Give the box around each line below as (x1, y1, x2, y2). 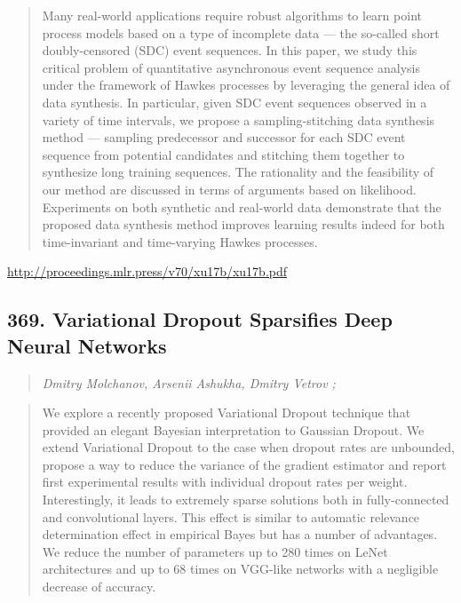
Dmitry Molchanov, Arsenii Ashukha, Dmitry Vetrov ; (42, 373, 336, 392)
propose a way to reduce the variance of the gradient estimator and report (42, 455, 447, 473)
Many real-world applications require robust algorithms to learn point (42, 6, 422, 24)
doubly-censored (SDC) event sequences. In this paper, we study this (42, 41, 417, 60)
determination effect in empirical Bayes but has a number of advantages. (42, 525, 438, 543)
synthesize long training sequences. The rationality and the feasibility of (42, 163, 434, 181)
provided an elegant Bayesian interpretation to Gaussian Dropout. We (42, 420, 425, 439)
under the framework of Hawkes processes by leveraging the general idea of (42, 75, 450, 94)
